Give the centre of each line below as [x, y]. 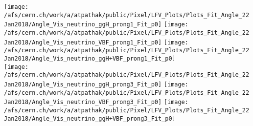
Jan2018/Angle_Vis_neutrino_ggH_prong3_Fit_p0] [83, 84]
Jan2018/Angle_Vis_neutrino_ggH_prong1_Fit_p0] [83, 25]
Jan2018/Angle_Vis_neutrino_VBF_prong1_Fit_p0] [83, 42]
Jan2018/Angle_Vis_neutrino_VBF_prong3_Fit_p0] [83, 102]
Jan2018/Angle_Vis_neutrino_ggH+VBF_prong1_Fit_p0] [90, 58]
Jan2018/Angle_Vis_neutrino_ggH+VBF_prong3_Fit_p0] [90, 118]
